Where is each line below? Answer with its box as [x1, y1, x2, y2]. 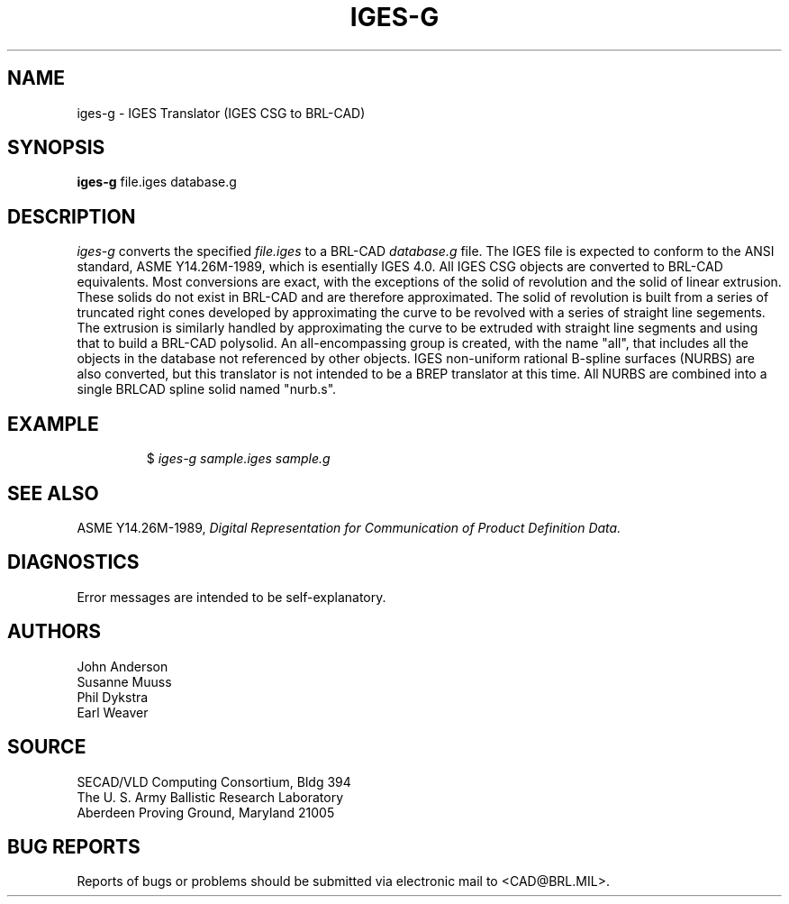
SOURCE [7, 735, 86, 759]
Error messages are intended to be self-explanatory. [77, 589, 386, 605]
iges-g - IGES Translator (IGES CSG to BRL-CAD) [77, 105, 366, 121]
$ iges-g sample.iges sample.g [146, 451, 331, 467]
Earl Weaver [77, 704, 149, 720]
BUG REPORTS [7, 835, 141, 858]
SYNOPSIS [7, 136, 105, 160]
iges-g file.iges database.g [77, 174, 237, 190]
